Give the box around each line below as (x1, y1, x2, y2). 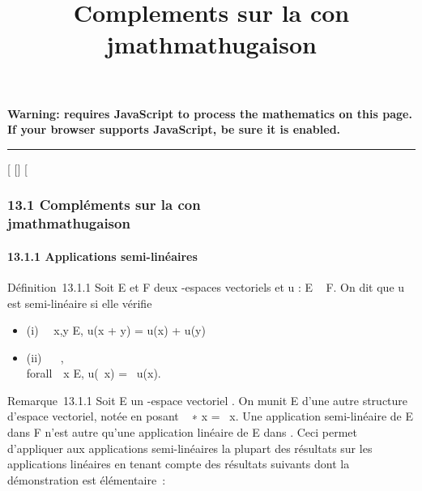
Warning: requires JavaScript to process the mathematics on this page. (7, 105, 412, 122)
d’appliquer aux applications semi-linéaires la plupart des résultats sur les (7, 439, 373, 456)
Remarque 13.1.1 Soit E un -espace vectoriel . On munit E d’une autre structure (7, 391, 408, 408)
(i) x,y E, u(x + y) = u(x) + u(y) (26, 322, 206, 339)
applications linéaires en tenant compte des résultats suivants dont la (7, 455, 350, 472)
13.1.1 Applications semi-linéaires (7, 247, 198, 264)
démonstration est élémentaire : (7, 471, 166, 488)
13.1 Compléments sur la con (7, 194, 201, 215)
